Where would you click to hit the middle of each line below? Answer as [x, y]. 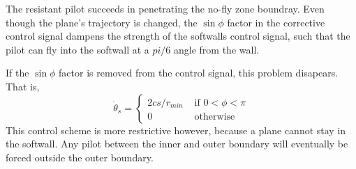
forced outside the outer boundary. [80, 157]
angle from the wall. [217, 49]
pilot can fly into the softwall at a [77, 49]
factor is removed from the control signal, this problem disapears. [199, 73]
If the [17, 73]
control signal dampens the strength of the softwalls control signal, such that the [178, 36]
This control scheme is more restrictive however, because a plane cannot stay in [176, 130]
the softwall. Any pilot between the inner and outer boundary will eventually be [177, 144]
